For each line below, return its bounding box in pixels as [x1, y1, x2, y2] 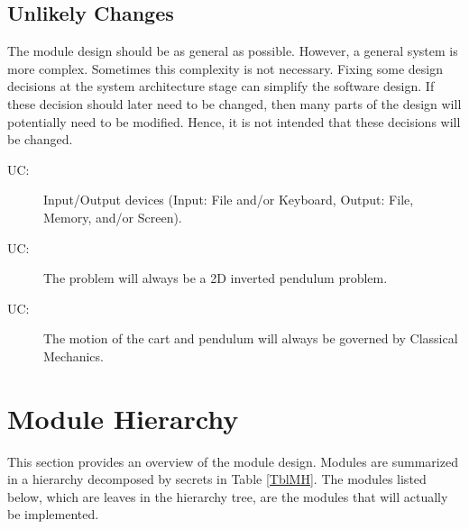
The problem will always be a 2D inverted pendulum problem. [43, 269, 388, 287]
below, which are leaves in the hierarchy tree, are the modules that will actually [7, 487, 448, 506]
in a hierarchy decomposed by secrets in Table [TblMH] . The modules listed [7, 470, 427, 488]
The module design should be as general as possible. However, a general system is [7, 41, 458, 60]
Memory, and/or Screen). [43, 207, 182, 226]
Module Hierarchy [7, 399, 239, 436]
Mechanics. [43, 346, 104, 365]
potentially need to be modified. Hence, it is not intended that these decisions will [7, 112, 461, 131]
